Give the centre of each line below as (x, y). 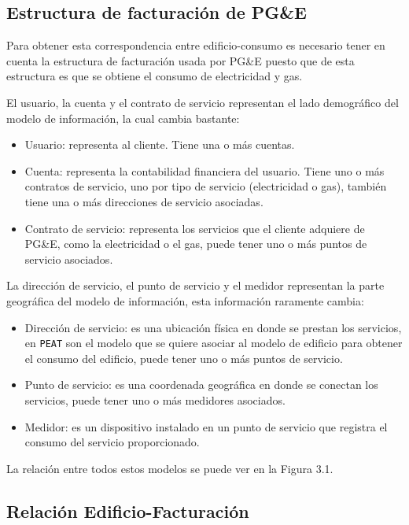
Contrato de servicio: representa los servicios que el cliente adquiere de (195, 228)
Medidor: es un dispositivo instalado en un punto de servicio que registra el (206, 426)
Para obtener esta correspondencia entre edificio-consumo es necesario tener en (196, 45)
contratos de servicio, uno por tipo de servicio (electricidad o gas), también (206, 186)
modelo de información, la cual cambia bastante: (123, 118)
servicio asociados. (69, 259)
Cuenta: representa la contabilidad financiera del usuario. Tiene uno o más (204, 170)
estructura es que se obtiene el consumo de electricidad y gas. (155, 76)
